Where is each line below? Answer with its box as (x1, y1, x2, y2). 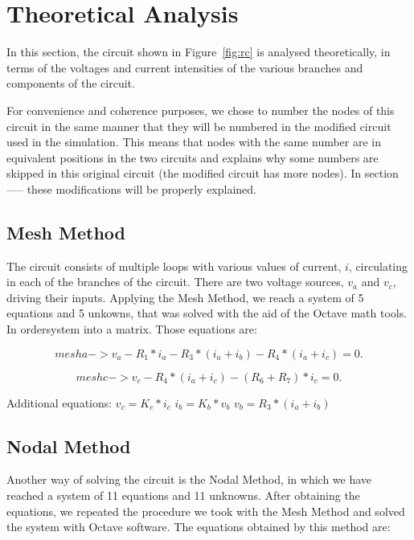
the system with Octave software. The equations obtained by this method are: (6, 518, 391, 535)
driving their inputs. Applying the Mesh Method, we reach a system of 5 (6, 288, 364, 305)
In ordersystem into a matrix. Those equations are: (6, 321, 257, 337)
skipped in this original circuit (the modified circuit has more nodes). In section (6, 165, 399, 182)
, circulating (348, 257, 408, 274)
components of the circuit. (6, 75, 135, 92)
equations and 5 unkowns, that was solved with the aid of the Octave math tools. (6, 305, 408, 321)
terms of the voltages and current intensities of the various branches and (6, 59, 363, 76)
